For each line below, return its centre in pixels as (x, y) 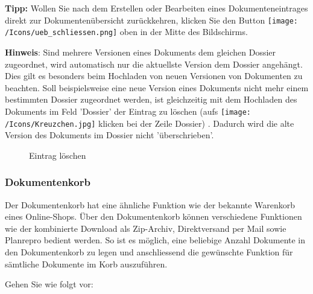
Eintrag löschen (58, 155)
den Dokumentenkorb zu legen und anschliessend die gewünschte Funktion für (149, 251)
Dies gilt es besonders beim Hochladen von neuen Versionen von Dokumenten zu (154, 76)
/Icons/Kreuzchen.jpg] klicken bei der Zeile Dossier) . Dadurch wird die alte (150, 123)
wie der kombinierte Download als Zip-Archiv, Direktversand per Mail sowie (146, 228)
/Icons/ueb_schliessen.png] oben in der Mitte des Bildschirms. (126, 32)
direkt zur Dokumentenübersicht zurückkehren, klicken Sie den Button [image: (151, 20)
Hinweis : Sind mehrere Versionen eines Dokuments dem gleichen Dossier (141, 52)
